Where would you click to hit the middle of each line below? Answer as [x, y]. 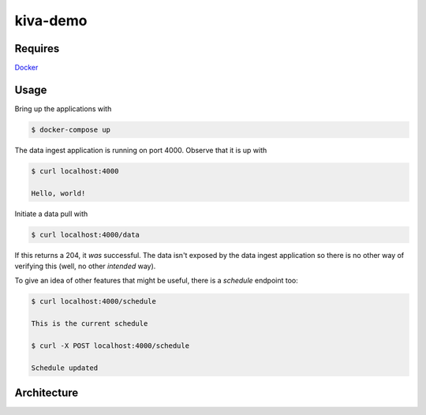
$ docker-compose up [71, 129]
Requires [37, 49]
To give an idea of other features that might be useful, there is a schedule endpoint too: [157, 281]
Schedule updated [65, 368]
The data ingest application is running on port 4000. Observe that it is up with [141, 150]
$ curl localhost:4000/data [85, 234]
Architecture [47, 393]
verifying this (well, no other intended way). [85, 266]
